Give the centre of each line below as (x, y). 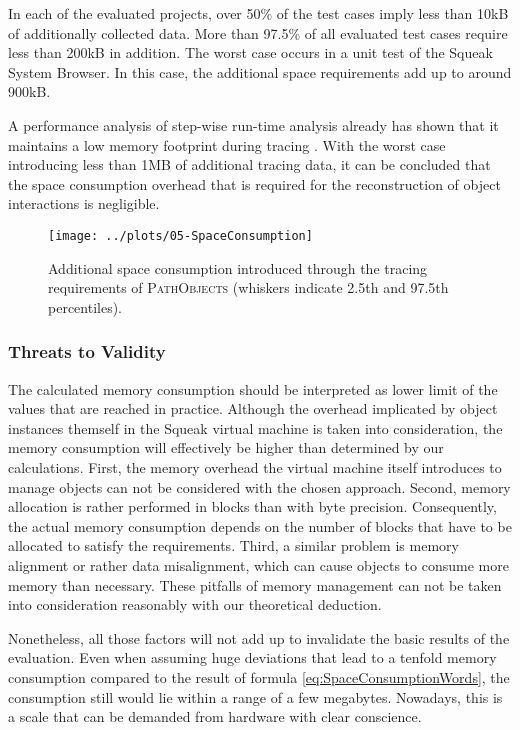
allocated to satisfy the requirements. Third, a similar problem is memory (233, 545)
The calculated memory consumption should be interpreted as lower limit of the (253, 388)
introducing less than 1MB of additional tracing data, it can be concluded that (249, 164)
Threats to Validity (87, 351)
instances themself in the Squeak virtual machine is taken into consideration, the (255, 427)
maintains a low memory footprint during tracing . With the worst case (227, 144)
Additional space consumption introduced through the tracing (238, 267)
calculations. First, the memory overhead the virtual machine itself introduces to (255, 466)
